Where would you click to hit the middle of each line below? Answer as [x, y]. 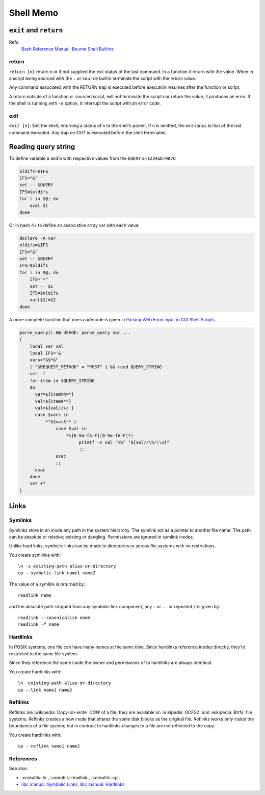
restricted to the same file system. [44, 654]
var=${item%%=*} [54, 394]
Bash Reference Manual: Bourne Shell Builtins [67, 49]
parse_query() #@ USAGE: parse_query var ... [75, 333]
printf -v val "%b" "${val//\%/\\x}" [124, 442]
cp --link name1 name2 [45, 690]
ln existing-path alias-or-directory [65, 683]
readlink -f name [39, 625]
